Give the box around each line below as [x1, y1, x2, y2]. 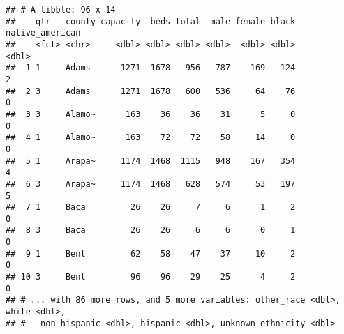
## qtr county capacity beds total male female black [6, 16, 296, 26]
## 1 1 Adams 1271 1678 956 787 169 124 [6, 63, 296, 73]
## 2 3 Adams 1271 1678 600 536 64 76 [6, 86, 296, 96]
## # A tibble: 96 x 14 [6, 5, 116, 15]
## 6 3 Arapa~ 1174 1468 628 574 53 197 [6, 179, 296, 189]
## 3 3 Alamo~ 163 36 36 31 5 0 [6, 109, 296, 119]
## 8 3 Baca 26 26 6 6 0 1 [6, 225, 296, 236]
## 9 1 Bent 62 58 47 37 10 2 [6, 248, 296, 259]
